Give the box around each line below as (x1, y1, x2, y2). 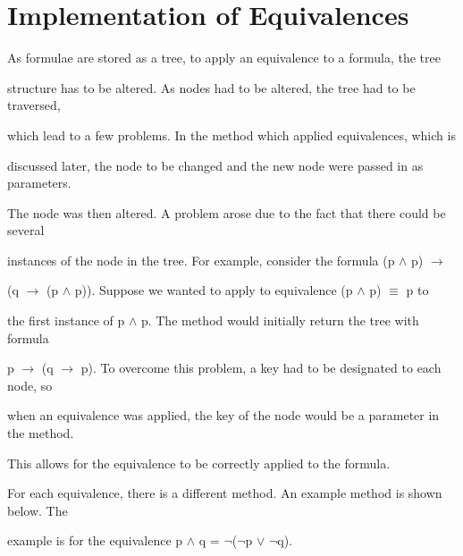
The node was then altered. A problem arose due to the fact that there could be (7, 203, 446, 222)
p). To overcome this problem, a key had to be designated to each (80, 358, 442, 377)
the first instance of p (7, 311, 125, 330)
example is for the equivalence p (7, 531, 183, 550)
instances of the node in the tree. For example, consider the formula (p (7, 250, 395, 269)
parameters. (7, 173, 72, 192)
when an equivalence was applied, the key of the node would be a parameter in (7, 406, 440, 425)
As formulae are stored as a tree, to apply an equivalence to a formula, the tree (7, 48, 441, 67)
